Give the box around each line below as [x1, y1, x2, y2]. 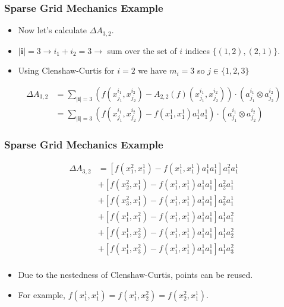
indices [185, 44, 210, 56]
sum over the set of [107, 44, 177, 56]
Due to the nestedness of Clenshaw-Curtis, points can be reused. [18, 268, 253, 281]
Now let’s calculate [18, 24, 87, 36]
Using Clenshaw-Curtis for [18, 64, 115, 77]
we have [138, 64, 167, 77]
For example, [18, 288, 65, 300]
